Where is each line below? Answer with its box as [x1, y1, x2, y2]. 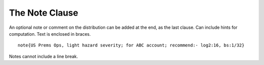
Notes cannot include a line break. [9, 53, 78, 59]
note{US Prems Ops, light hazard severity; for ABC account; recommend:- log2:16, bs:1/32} [18, 43, 244, 48]
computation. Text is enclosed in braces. [9, 31, 91, 37]
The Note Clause [9, 7, 78, 18]
